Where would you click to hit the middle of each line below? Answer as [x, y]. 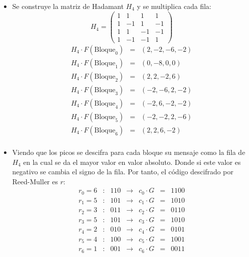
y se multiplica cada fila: [174, 6]
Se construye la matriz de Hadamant [68, 6]
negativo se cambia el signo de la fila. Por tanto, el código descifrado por [123, 172]
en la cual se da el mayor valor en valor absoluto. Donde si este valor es [132, 162]
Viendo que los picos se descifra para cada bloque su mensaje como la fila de [129, 152]
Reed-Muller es [35, 181]
